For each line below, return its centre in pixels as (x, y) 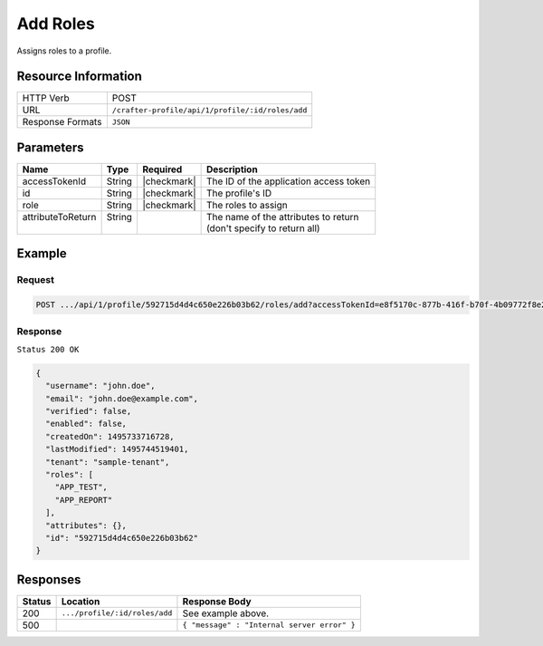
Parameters (50, 147)
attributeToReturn (59, 217)
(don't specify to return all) (263, 228)
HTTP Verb (46, 98)
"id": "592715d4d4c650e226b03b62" (122, 538)
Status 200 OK (48, 349)
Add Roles (56, 24)
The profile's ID (239, 193)
